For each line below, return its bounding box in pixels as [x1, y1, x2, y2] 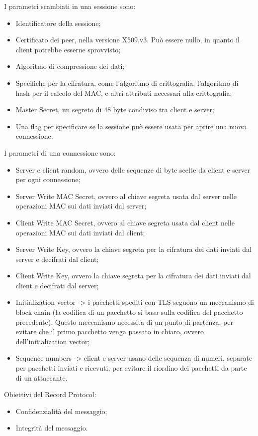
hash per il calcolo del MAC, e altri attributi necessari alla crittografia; [15, 87, 232, 98]
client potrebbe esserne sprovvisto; [15, 44, 121, 54]
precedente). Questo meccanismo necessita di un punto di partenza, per [15, 316, 233, 327]
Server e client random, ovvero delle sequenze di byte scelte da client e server [15, 164, 251, 175]
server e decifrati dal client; [15, 253, 99, 264]
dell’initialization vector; [15, 336, 90, 346]
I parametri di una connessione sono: [4, 147, 116, 158]
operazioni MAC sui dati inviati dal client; [15, 227, 145, 237]
